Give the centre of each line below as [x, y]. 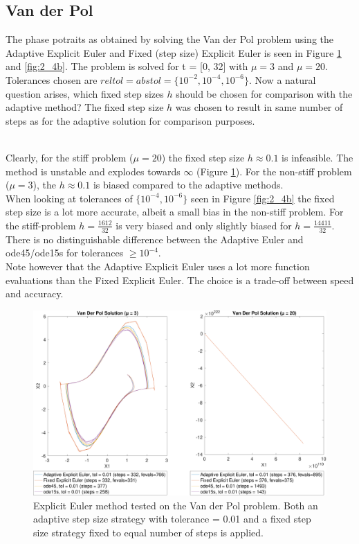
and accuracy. [35, 293]
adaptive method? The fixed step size [85, 107]
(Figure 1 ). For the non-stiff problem [274, 171]
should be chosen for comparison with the [264, 93]
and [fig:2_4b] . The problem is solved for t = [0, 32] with [127, 66]
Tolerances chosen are [52, 79]
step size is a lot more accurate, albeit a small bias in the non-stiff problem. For [175, 212]
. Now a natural [282, 79]
